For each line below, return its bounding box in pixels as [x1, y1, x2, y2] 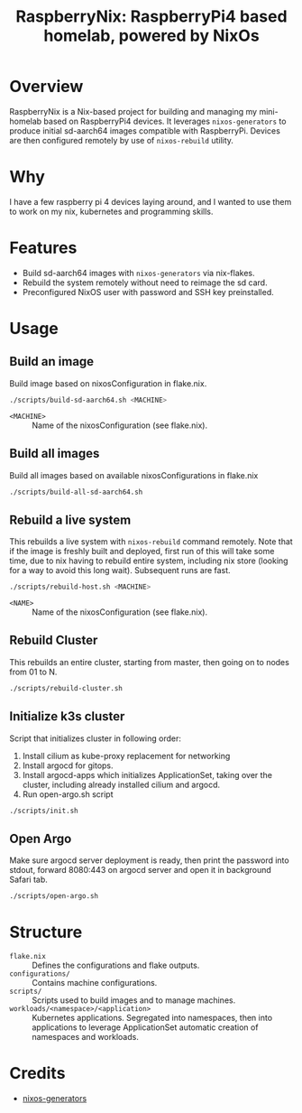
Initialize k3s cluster [9, 709, 125, 724]
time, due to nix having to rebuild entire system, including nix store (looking [9, 555, 288, 566]
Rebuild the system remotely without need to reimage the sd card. [22, 277, 268, 288]
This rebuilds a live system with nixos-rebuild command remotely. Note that [9, 536, 293, 547]
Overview [9, 77, 84, 97]
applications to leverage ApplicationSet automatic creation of [32, 1022, 259, 1033]
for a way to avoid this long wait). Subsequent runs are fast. [9, 565, 232, 576]
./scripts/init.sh [9, 806, 78, 815]
